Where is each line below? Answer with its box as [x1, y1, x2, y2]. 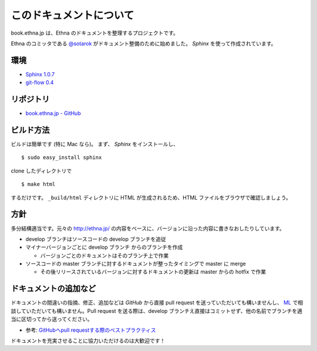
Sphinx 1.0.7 [25, 70, 55, 77]
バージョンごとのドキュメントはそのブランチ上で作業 [40, 252, 169, 259]
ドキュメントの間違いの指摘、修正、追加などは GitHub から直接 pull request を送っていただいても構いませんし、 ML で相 [11, 299, 303, 306]
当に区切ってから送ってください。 [11, 316, 93, 323]
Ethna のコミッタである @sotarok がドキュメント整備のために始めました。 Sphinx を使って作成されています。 [11, 40, 276, 47]
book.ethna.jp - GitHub [25, 110, 82, 117]
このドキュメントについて [11, 9, 134, 22]
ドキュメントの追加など [11, 283, 96, 293]
